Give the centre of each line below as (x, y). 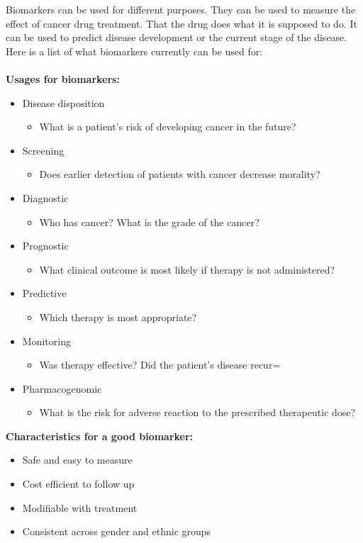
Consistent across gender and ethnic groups (117, 531)
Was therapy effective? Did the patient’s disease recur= (160, 365)
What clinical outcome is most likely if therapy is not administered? (187, 269)
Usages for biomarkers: (63, 78)
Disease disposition (63, 102)
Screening (43, 150)
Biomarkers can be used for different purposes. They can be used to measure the (181, 9)
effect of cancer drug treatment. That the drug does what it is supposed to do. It (181, 23)
